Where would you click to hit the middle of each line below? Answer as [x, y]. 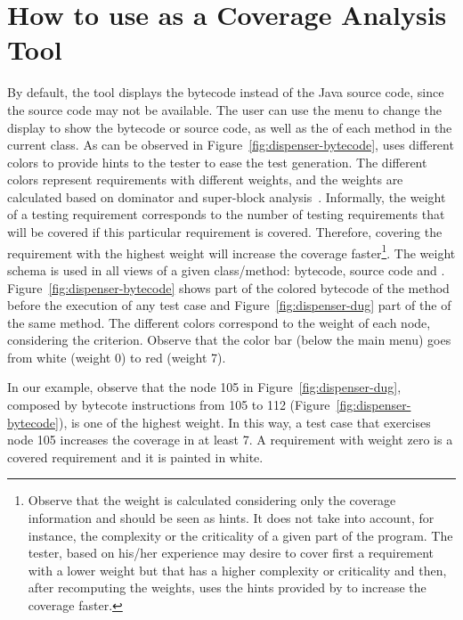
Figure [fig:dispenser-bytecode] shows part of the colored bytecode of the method [228, 287]
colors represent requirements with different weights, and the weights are [205, 179]
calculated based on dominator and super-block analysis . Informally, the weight [227, 196]
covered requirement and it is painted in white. [135, 457]
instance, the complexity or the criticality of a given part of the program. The [240, 535]
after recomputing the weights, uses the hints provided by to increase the [227, 587]
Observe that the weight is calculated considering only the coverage [212, 500]
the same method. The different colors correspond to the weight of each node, [219, 322]
